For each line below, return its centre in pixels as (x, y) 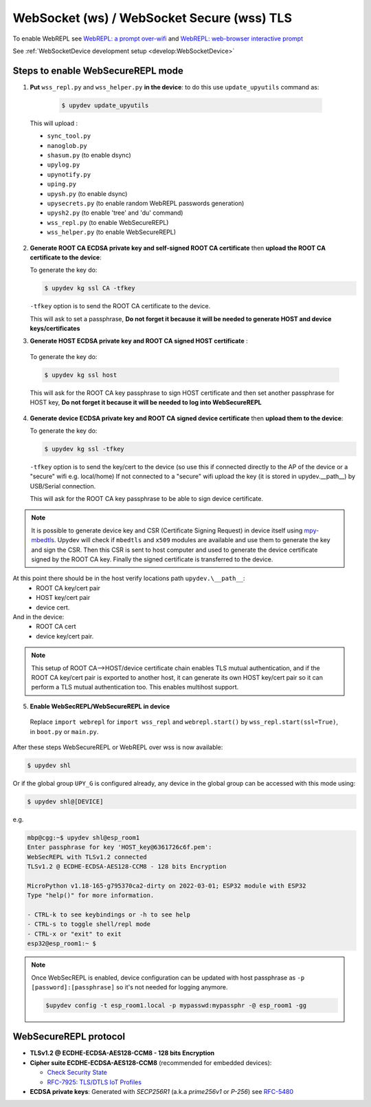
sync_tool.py (69, 136)
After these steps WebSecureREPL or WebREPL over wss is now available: (118, 747)
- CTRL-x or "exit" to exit (74, 934)
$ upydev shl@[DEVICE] (65, 801)
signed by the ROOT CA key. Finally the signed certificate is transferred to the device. (152, 559)
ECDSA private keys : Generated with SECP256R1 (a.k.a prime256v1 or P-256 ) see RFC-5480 (162, 1091)
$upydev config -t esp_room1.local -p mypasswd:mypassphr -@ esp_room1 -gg (176, 1005)
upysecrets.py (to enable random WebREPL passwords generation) (146, 203)
